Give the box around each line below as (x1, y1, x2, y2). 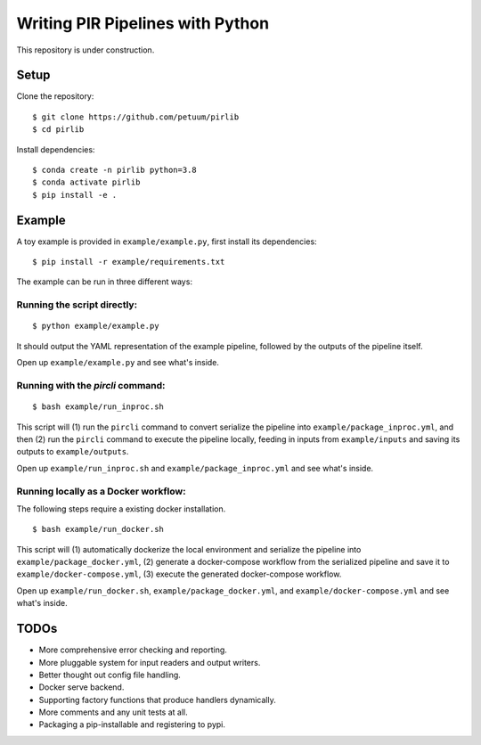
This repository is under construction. (16, 45, 155, 55)
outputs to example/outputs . (16, 446, 129, 457)
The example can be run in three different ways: (16, 276, 193, 287)
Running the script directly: (16, 299, 138, 311)
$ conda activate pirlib (32, 177, 141, 187)
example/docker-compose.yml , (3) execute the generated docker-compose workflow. (16, 569, 342, 579)
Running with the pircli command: (16, 379, 166, 391)
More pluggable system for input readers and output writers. (38, 657, 261, 667)
